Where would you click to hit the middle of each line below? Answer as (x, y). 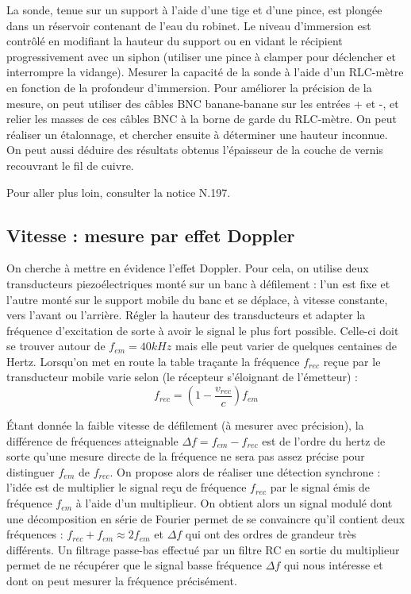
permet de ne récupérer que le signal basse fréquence (134, 565)
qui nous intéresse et (333, 565)
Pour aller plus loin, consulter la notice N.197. (119, 192)
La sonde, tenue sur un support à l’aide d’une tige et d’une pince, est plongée (194, 10)
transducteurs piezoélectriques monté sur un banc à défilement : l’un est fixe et (198, 283)
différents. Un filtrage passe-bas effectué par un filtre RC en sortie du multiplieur (203, 549)
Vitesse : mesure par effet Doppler (151, 235)
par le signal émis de (320, 487)
